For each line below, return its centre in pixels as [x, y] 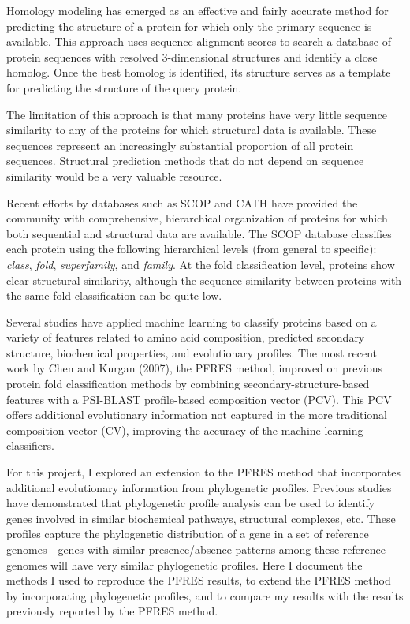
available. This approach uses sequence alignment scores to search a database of [199, 41]
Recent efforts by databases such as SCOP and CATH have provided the [182, 202]
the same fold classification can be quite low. [114, 295]
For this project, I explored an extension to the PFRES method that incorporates [203, 472]
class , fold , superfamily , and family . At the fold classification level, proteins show [201, 264]
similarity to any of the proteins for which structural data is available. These [192, 130]
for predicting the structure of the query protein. [124, 87]
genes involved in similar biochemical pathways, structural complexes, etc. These [201, 518]
